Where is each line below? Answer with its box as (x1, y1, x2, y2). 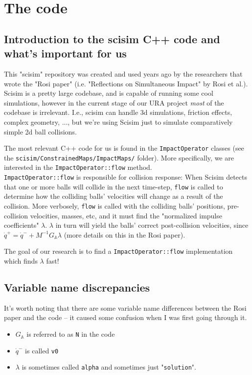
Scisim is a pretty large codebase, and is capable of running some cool (4, 88, 213, 98)
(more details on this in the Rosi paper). (64, 229, 185, 240)
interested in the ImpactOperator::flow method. (4, 162, 152, 172)
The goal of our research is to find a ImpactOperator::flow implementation (4, 246, 233, 256)
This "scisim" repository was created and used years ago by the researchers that (4, 68, 243, 79)
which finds (4, 256, 38, 266)
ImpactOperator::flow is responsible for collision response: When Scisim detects (4, 172, 248, 182)
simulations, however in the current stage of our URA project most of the (4, 97, 224, 107)
